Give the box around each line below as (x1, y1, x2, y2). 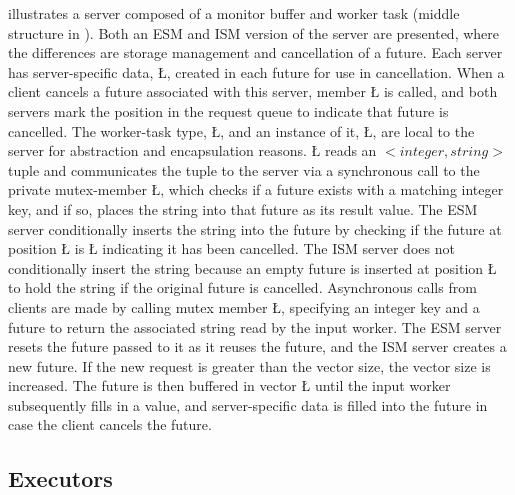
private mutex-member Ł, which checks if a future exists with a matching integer (8, 179, 504, 200)
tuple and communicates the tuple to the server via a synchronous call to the (8, 159, 480, 180)
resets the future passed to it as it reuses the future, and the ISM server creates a (8, 336, 507, 357)
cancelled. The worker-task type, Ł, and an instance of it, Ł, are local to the (8, 120, 475, 141)
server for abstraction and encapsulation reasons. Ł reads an (8, 140, 377, 161)
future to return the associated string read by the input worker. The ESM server (8, 316, 502, 337)
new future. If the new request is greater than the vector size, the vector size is (8, 355, 491, 376)
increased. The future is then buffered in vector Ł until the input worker (8, 375, 451, 396)
